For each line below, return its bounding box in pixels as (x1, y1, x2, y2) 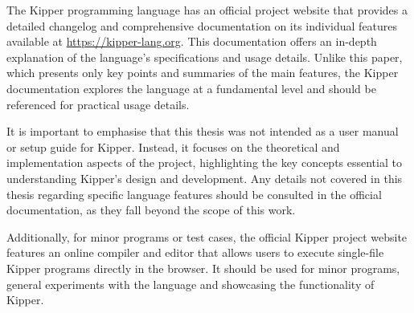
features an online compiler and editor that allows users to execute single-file (6, 244, 384, 261)
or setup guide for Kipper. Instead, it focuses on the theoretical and (6, 138, 340, 155)
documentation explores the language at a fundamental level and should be (6, 79, 376, 96)
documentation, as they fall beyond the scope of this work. (6, 201, 296, 218)
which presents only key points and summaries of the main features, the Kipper (6, 64, 399, 81)
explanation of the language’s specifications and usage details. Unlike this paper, (6, 48, 403, 65)
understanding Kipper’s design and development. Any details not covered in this (6, 169, 403, 186)
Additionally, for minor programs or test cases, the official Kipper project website (6, 228, 408, 245)
